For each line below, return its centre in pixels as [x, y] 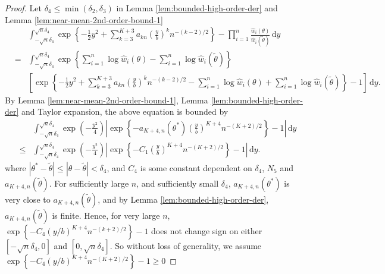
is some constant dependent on [196, 167]
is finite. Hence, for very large [106, 215]
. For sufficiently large [89, 183]
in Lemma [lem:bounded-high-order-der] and [197, 8]
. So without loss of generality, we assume [186, 245]
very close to [28, 199]
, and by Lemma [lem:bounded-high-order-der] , [183, 199]
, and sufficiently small [178, 183]
